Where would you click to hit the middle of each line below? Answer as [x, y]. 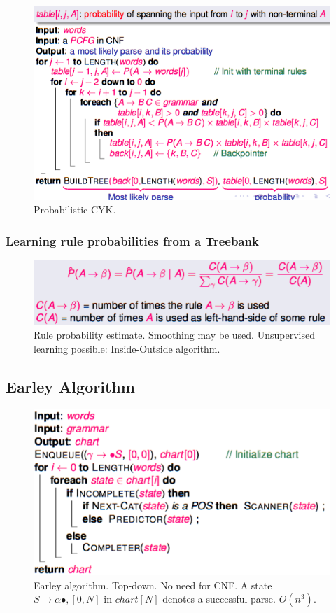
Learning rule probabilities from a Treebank [132, 240]
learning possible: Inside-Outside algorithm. [127, 348]
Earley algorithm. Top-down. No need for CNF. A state [153, 585]
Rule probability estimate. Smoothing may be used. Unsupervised [174, 335]
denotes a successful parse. [219, 599]
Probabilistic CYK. [75, 210]
